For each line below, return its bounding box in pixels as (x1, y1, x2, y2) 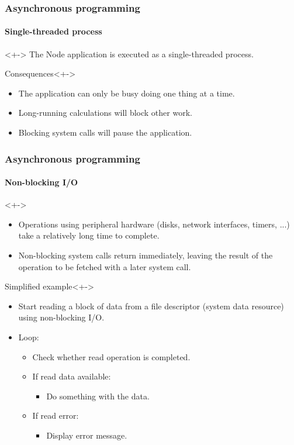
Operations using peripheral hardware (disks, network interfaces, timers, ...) (18, 218, 290, 230)
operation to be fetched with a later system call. (18, 260, 191, 272)
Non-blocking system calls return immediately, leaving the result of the (18, 249, 273, 261)
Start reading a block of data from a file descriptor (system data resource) (18, 299, 284, 312)
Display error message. (46, 429, 127, 441)
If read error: (32, 409, 79, 422)
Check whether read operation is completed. (32, 350, 191, 363)
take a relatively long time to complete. (18, 229, 160, 242)
